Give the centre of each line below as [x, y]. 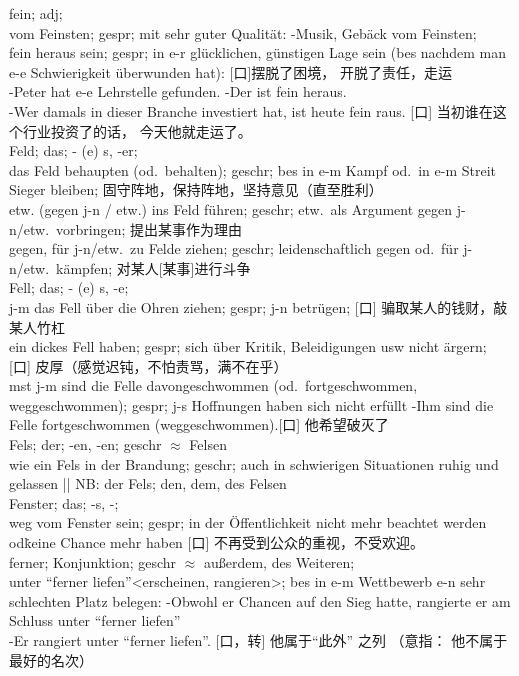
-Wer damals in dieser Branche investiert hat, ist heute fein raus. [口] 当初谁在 [251, 110]
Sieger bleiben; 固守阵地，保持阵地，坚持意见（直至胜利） [196, 189]
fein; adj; [36, 13]
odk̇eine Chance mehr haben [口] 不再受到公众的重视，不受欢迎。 [216, 542]
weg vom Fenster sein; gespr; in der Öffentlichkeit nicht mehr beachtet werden [248, 522]
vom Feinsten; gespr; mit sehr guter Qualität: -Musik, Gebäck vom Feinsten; [243, 32]
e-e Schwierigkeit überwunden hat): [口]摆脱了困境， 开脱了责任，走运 [231, 71]
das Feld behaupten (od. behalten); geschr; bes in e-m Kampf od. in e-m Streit [253, 169]
